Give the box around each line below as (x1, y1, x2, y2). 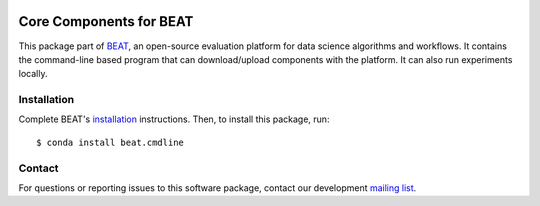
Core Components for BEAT (18, 13, 194, 30)
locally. (18, 68, 48, 80)
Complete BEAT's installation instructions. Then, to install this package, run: (18, 113, 330, 125)
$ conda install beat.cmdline (36, 136, 185, 148)
